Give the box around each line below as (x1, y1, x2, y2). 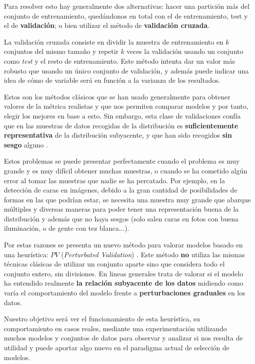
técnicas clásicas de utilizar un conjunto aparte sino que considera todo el (4, 259, 225, 269)
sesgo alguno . (4, 139, 48, 149)
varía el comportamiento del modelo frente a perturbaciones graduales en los (4, 288, 246, 298)
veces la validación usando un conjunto (127, 46, 243, 56)
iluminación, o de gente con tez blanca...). (4, 223, 129, 233)
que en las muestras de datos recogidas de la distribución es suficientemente (4, 120, 238, 130)
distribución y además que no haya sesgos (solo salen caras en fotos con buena (4, 213, 239, 223)
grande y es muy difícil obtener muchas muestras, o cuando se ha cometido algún (4, 165, 248, 175)
